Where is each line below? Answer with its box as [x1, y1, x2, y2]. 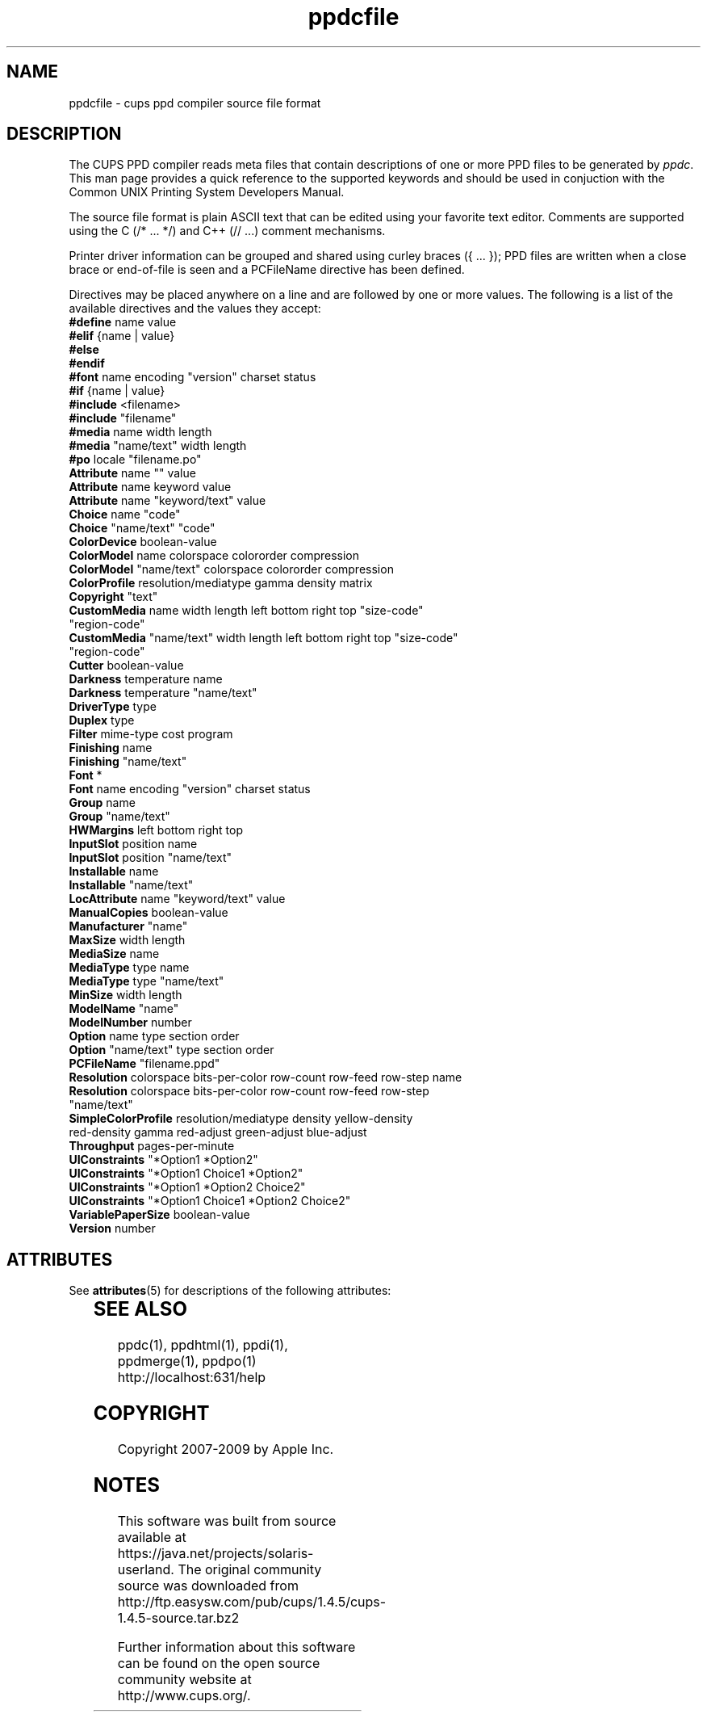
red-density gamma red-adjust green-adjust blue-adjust [69, 1125, 367, 1140]
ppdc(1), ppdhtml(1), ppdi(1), [117, 1337, 288, 1354]
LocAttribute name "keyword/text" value [69, 892, 286, 906]
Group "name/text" [69, 809, 170, 824]
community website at [117, 1670, 252, 1687]
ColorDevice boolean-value [69, 535, 217, 549]
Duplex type [69, 713, 135, 728]
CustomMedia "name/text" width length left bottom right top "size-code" [69, 631, 458, 645]
